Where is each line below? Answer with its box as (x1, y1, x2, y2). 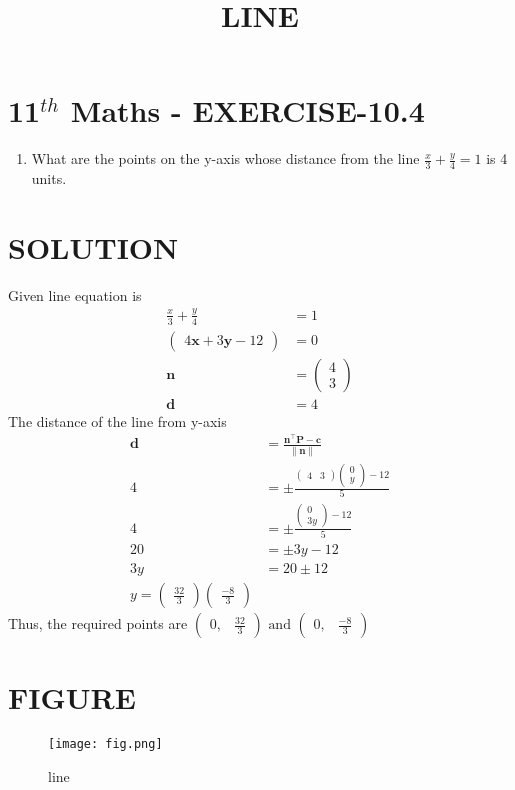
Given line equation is (8, 284, 142, 305)
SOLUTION (8, 226, 179, 267)
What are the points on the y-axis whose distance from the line (31, 148, 420, 169)
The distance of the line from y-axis (8, 410, 227, 431)
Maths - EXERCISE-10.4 (70, 90, 425, 131)
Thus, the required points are (8, 613, 188, 634)
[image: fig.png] (48, 737, 163, 752)
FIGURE (8, 677, 136, 718)
